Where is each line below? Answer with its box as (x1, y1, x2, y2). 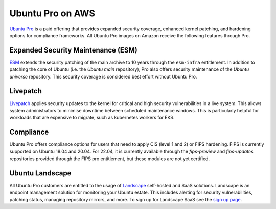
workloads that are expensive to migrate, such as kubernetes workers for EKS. (9, 115, 175, 121)
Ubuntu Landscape (9, 169, 72, 177)
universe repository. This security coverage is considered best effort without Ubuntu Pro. (9, 73, 197, 80)
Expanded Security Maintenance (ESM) (9, 46, 137, 55)
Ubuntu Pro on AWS (9, 8, 96, 19)
